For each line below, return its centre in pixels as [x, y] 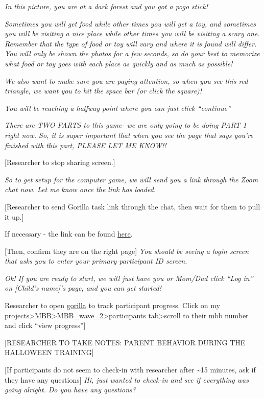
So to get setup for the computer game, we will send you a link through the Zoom [131, 179]
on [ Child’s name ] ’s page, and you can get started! [83, 288]
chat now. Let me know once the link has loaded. [80, 189]
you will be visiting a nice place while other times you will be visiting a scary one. [132, 33]
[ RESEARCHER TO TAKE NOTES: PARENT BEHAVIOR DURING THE [125, 342]
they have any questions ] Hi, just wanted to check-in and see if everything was [127, 379]
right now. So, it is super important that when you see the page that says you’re [129, 135]
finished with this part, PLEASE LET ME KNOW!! [86, 145]
